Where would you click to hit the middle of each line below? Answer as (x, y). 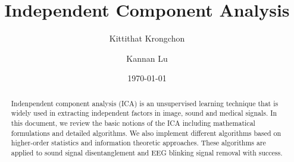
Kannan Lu (147, 58)
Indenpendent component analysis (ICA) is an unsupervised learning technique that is (145, 103)
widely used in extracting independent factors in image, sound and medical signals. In (144, 113)
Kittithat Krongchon (147, 38)
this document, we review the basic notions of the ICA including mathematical (133, 123)
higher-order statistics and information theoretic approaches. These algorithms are (138, 143)
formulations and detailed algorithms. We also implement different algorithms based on (146, 133)
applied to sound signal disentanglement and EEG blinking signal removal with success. (147, 152)
